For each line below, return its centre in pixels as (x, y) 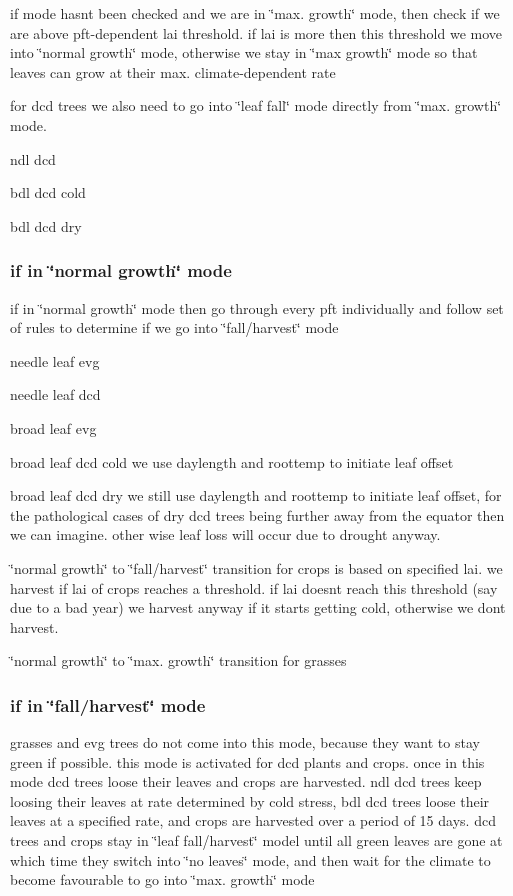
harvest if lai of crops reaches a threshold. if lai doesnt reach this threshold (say (254, 587)
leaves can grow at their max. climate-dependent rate (173, 71)
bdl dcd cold (48, 192)
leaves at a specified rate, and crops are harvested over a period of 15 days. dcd (253, 820)
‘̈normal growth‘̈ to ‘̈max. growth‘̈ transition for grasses (178, 660)
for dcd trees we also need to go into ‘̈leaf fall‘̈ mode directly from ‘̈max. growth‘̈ (256, 105)
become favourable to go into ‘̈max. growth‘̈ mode (162, 879)
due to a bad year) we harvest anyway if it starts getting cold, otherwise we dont (258, 607)
